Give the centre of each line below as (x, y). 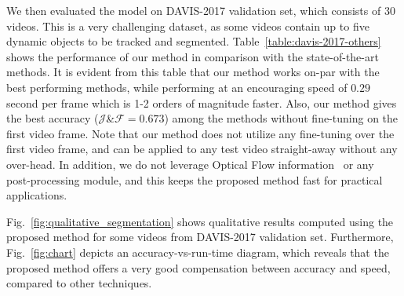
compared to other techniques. (79, 283)
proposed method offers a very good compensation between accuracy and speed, (198, 267)
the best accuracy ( (53, 118)
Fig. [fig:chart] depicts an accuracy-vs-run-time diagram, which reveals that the (198, 252)
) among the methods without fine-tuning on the (281, 118)
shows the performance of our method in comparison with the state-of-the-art (193, 56)
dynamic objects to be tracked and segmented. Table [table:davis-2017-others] (194, 41)
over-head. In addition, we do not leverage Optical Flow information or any (190, 164)
